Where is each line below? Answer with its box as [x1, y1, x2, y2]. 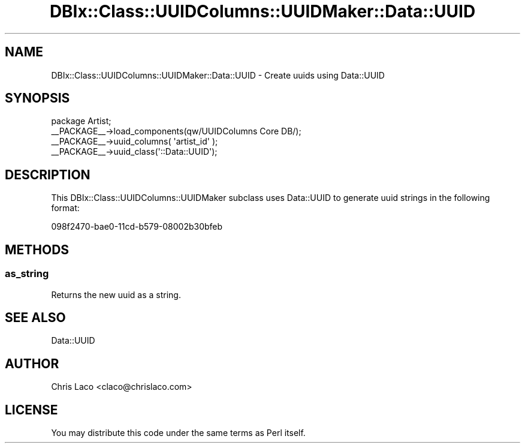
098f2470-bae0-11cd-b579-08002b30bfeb [51, 221, 223, 232]
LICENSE [5, 402, 58, 417]
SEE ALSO [5, 309, 66, 325]
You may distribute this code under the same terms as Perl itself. [51, 428, 306, 438]
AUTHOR [5, 356, 59, 371]
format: [51, 203, 80, 214]
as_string [5, 267, 49, 280]
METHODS [5, 242, 70, 257]
